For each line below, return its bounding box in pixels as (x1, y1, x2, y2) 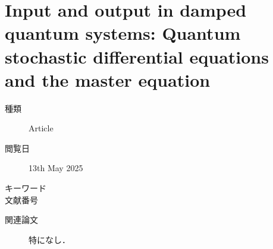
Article (29, 122, 54, 134)
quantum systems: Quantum (5, 21, 241, 45)
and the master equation (5, 67, 211, 92)
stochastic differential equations (5, 44, 269, 68)
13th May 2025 (29, 162, 83, 174)
